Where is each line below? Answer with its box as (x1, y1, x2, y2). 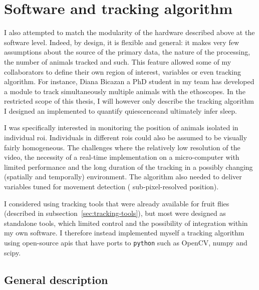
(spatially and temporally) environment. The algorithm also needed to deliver (4, 171, 242, 182)
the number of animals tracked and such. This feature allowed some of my (4, 56, 231, 67)
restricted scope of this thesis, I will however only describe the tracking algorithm (4, 96, 254, 106)
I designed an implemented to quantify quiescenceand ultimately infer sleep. (4, 105, 237, 116)
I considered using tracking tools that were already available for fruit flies (4, 198, 229, 208)
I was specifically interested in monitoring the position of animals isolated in (4, 122, 238, 133)
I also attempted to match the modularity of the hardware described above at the (4, 27, 255, 38)
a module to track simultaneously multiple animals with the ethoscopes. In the (4, 86, 245, 96)
